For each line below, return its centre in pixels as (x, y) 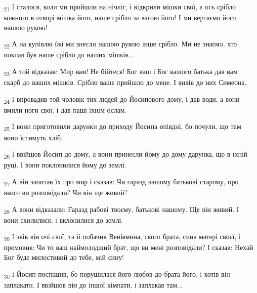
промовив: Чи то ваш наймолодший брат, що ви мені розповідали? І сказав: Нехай (128, 247)
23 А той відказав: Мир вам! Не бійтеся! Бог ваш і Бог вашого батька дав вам (121, 72)
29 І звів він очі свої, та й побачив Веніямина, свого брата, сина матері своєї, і (122, 237)
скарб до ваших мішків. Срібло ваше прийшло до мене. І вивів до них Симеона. (125, 82)
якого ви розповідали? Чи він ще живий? (66, 192)
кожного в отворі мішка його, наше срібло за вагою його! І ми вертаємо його (120, 18)
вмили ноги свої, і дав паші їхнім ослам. (65, 109)
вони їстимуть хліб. (33, 137)
